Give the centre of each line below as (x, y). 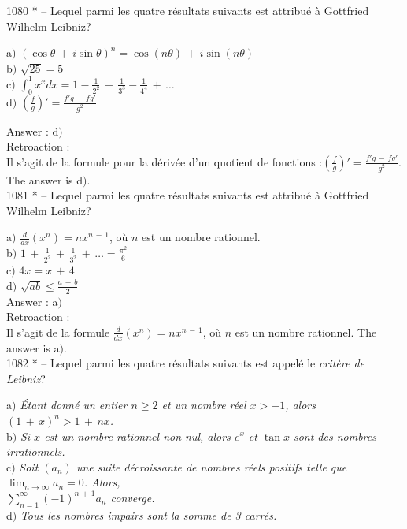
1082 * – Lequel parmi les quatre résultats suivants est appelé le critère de (185, 363)
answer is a (33, 347)
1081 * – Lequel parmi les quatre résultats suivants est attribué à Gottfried (188, 195)
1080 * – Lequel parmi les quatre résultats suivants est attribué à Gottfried (188, 10)
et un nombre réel (204, 405)
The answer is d (45, 179)
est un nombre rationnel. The (306, 332)
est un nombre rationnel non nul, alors (137, 436)
